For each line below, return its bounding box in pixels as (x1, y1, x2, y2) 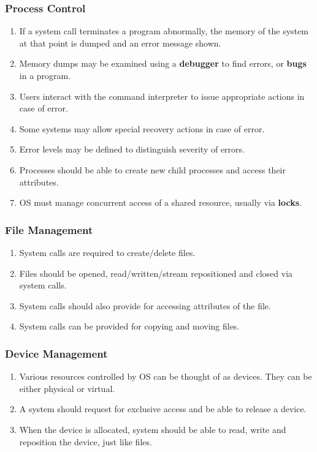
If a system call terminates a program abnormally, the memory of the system (19, 24, 308, 37)
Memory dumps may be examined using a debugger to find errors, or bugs (19, 57, 307, 70)
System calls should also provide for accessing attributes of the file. (19, 299, 271, 312)
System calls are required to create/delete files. (19, 246, 196, 258)
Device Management (5, 345, 108, 361)
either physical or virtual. (19, 382, 115, 394)
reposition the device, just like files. (19, 435, 152, 448)
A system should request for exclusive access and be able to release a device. (19, 402, 307, 415)
